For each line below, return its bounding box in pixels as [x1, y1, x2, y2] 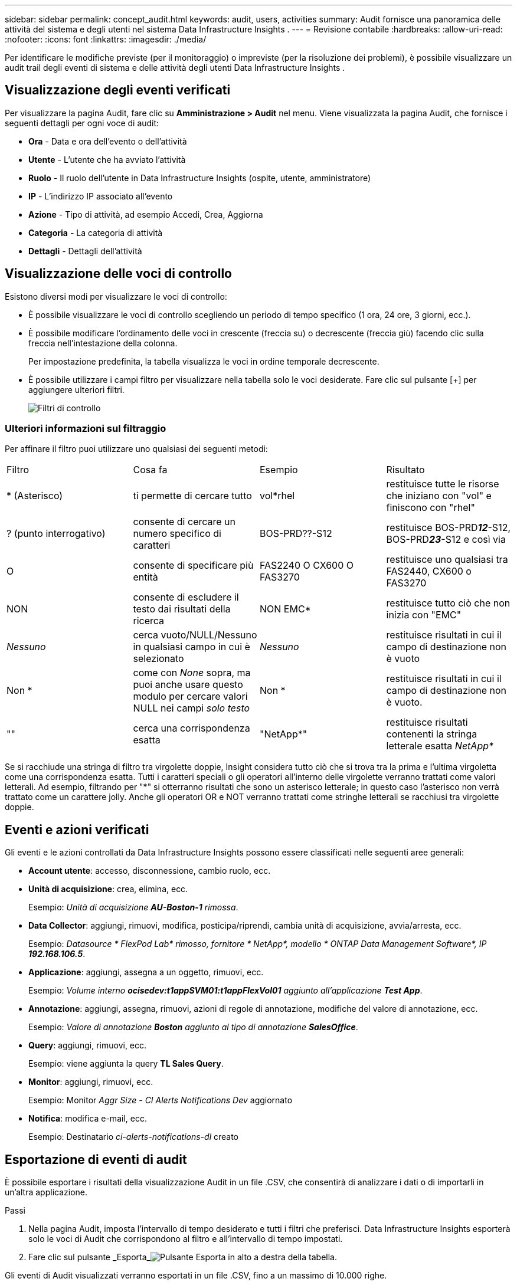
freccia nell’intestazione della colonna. [28, 337, 178, 348]
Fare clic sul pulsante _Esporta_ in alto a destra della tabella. [28, 1252, 337, 1263]
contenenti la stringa [386, 728, 477, 740]
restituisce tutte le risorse [386, 478, 499, 490]
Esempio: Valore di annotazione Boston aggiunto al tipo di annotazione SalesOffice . [28, 1022, 358, 1032]
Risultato [386, 464, 425, 476]
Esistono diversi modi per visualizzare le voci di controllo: [5, 291, 227, 301]
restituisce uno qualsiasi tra [386, 553, 508, 566]
